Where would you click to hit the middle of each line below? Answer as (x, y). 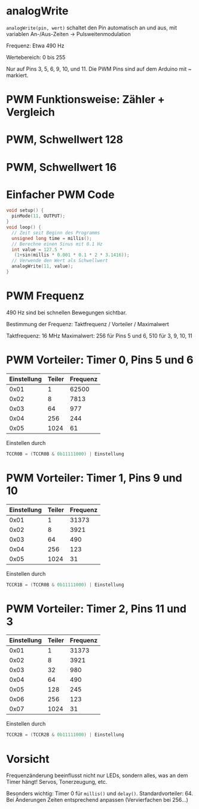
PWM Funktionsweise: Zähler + (86, 100)
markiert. (17, 75)
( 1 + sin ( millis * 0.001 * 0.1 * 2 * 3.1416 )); (72, 255)
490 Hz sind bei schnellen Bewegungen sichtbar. (67, 312)
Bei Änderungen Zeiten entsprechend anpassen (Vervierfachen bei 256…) (97, 800)
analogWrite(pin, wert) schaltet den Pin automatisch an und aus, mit (92, 28)
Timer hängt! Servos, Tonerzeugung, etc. (57, 782)
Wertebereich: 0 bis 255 (36, 57)
